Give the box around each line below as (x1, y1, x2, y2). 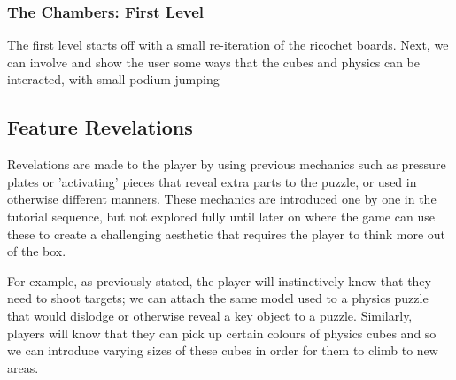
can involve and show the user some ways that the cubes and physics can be (7, 52, 421, 71)
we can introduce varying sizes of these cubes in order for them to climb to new (7, 341, 438, 360)
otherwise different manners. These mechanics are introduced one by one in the (7, 190, 437, 208)
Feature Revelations (7, 113, 193, 141)
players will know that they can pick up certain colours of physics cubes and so (7, 323, 437, 342)
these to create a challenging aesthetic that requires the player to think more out (7, 224, 446, 243)
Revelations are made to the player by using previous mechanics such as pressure (7, 155, 446, 174)
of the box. (7, 242, 66, 260)
